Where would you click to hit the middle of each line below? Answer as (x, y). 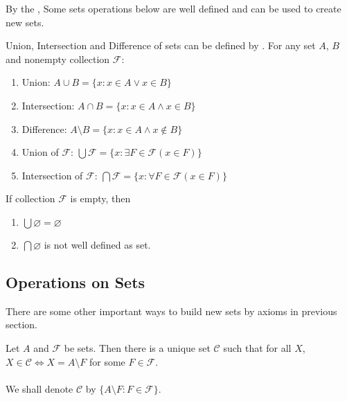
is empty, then (100, 198)
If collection (30, 198)
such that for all (257, 347)
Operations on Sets (75, 282)
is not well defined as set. (97, 244)
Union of (40, 152)
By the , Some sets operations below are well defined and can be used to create (173, 8)
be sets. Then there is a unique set (137, 347)
